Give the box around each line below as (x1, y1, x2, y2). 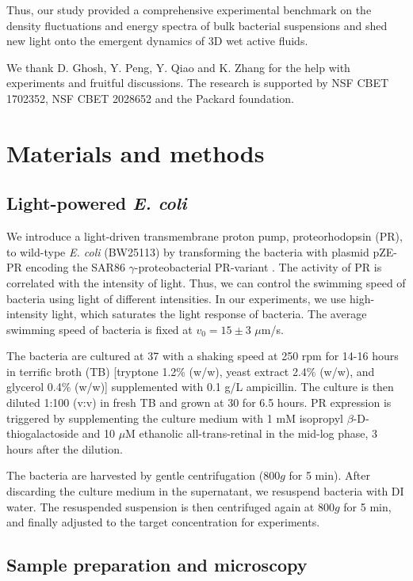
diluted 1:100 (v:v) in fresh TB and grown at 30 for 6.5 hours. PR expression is (6, 394, 392, 411)
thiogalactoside (6, 425, 79, 442)
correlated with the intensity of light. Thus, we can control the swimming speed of (6, 274, 406, 290)
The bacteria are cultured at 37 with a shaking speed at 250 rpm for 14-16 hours (6, 347, 399, 364)
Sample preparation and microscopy (6, 553, 308, 577)
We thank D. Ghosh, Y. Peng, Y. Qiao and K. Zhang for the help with (6, 59, 350, 75)
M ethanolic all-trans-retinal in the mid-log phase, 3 (125, 425, 378, 442)
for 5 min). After (289, 467, 370, 484)
